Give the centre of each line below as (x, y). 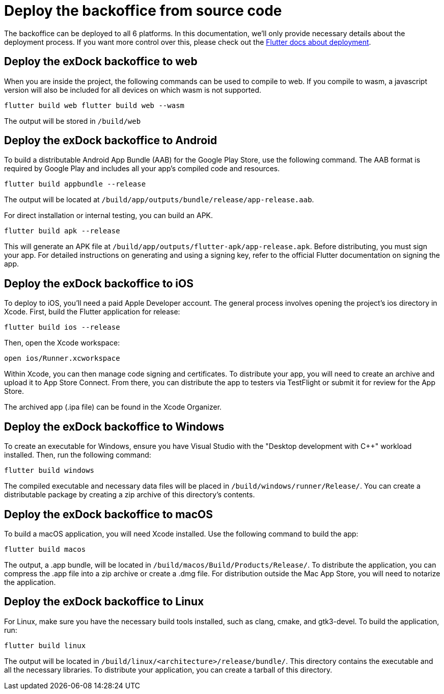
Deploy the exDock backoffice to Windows (114, 426)
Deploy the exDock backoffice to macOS (108, 514)
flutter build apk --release (62, 231)
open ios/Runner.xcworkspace (62, 358)
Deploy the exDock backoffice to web (101, 62)
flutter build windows (49, 471)
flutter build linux (45, 645)
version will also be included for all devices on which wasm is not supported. (133, 90)
